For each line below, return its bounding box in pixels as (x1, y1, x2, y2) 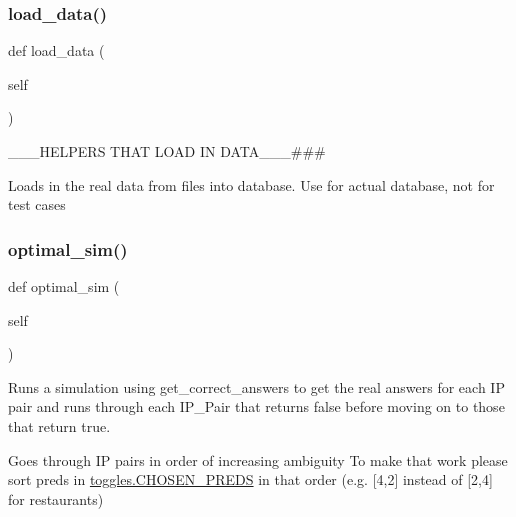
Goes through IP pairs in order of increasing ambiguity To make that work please (8, 449, 508, 470)
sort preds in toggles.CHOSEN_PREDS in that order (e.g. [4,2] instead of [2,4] (8, 469, 493, 490)
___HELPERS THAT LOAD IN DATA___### (8, 141, 326, 161)
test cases (8, 194, 66, 215)
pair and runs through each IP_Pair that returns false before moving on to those (8, 396, 505, 417)
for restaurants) (8, 488, 104, 509)
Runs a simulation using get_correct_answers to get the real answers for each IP (8, 376, 505, 397)
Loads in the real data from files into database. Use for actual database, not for (8, 174, 495, 195)
